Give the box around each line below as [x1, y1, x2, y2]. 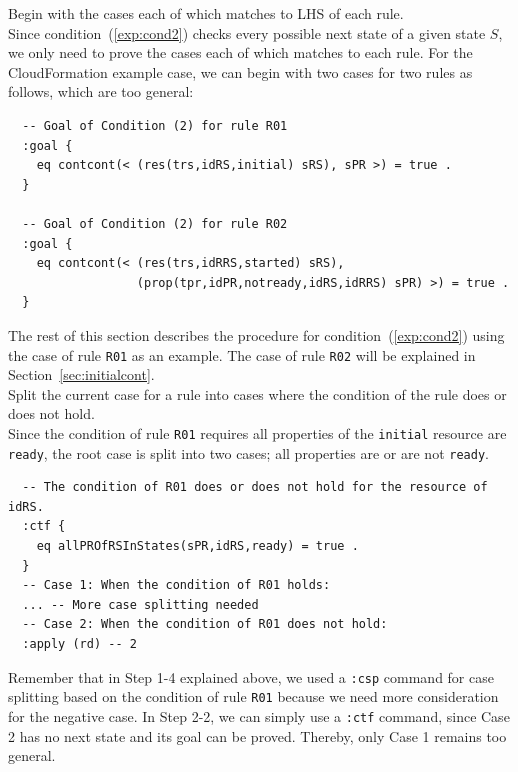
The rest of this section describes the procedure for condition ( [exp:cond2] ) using [8, 324, 505, 345]
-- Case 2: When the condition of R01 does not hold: [22, 617, 388, 632]
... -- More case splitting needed [22, 597, 259, 612]
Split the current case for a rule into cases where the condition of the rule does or [8, 383, 507, 404]
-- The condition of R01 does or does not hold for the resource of [22, 480, 488, 495]
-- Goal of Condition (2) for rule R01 [22, 118, 288, 133]
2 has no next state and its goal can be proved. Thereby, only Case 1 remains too [8, 725, 507, 746]
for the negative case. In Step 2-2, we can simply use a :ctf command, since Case [8, 705, 510, 726]
